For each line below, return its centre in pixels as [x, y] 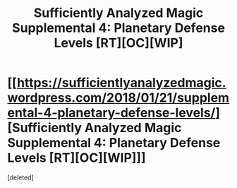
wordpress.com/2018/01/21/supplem [119, 98]
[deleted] [20, 177]
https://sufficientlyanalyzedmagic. [122, 83]
